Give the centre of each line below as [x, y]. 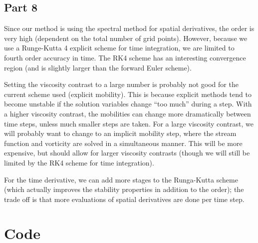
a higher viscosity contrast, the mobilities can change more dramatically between [128, 113]
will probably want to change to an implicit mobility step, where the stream [120, 133]
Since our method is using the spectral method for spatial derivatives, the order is [129, 28]
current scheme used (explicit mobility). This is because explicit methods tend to [128, 94]
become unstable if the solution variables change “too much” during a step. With [128, 104]
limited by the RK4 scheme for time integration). [79, 162]
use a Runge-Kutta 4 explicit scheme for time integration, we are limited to [119, 48]
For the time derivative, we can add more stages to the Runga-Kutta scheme [121, 179]
